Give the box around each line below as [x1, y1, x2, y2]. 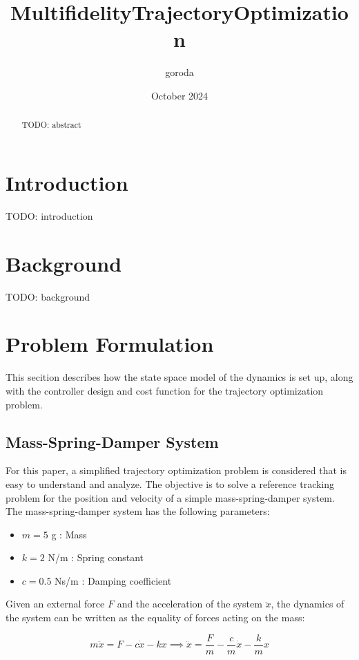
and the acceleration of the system [117, 596, 262, 611]
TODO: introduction [6, 208, 93, 223]
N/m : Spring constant [48, 550, 144, 565]
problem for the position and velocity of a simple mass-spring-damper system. [6, 490, 335, 505]
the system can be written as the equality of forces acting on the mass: [6, 610, 305, 625]
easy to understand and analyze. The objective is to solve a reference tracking [6, 476, 335, 491]
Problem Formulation [6, 330, 214, 358]
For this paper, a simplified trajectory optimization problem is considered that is [6, 463, 347, 478]
